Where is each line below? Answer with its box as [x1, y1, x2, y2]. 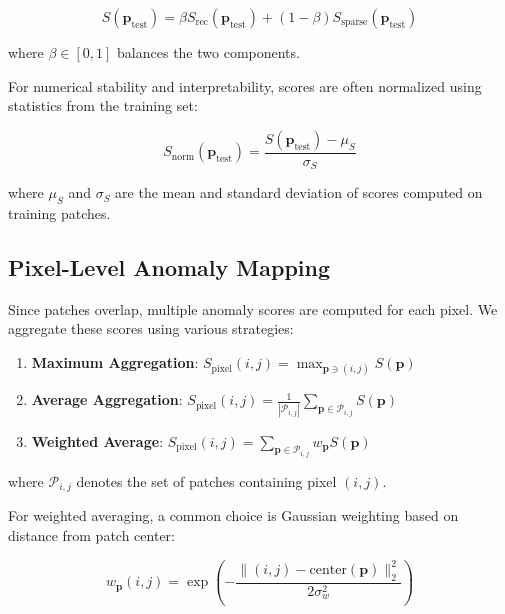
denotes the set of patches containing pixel [76, 470, 337, 491]
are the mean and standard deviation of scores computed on [115, 182, 483, 203]
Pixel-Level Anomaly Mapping [8, 252, 331, 283]
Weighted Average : [31, 430, 164, 451]
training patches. [8, 203, 111, 224]
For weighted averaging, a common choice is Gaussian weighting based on [8, 505, 459, 526]
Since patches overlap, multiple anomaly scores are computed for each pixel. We [8, 298, 498, 319]
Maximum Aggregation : [31, 352, 199, 373]
